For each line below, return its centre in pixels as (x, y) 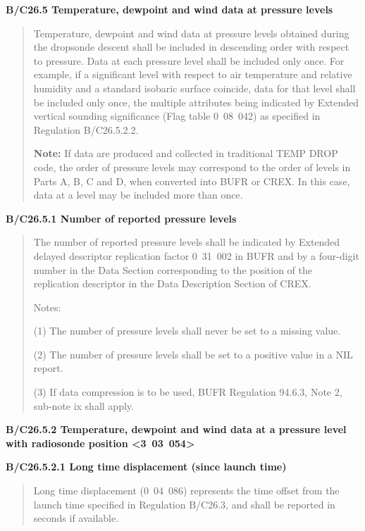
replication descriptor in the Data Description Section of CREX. (172, 283)
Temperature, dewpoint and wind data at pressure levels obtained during (191, 33)
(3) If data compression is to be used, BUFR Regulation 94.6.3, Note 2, (188, 392)
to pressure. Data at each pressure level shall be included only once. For (189, 60)
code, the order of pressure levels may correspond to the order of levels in (192, 167)
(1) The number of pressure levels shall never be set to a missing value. (187, 331)
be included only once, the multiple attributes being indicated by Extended (196, 102)
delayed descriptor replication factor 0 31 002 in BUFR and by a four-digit (196, 255)
